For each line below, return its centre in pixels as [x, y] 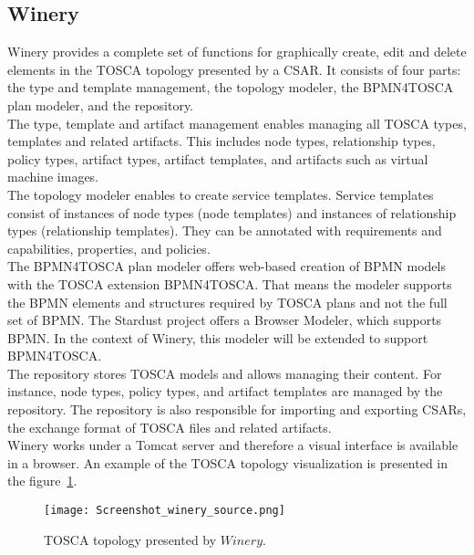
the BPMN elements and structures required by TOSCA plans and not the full [227, 302]
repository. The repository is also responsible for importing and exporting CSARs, [237, 409]
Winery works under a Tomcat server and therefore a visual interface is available [233, 445]
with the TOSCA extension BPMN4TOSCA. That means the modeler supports [230, 283]
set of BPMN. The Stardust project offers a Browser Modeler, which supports [225, 320]
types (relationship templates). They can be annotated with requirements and [225, 230]
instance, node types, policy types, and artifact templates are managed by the [225, 391]
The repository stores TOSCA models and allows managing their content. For [225, 373]
